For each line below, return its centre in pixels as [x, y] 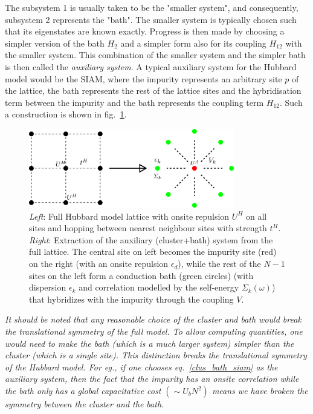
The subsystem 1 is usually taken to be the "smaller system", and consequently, [152, 7]
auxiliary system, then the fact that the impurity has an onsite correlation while [152, 379]
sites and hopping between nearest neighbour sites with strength [148, 228]
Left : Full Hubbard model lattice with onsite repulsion [129, 216]
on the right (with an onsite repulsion [99, 264]
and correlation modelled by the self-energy [159, 287]
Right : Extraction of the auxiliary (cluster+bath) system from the [151, 239]
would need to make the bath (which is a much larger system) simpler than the [150, 343]
